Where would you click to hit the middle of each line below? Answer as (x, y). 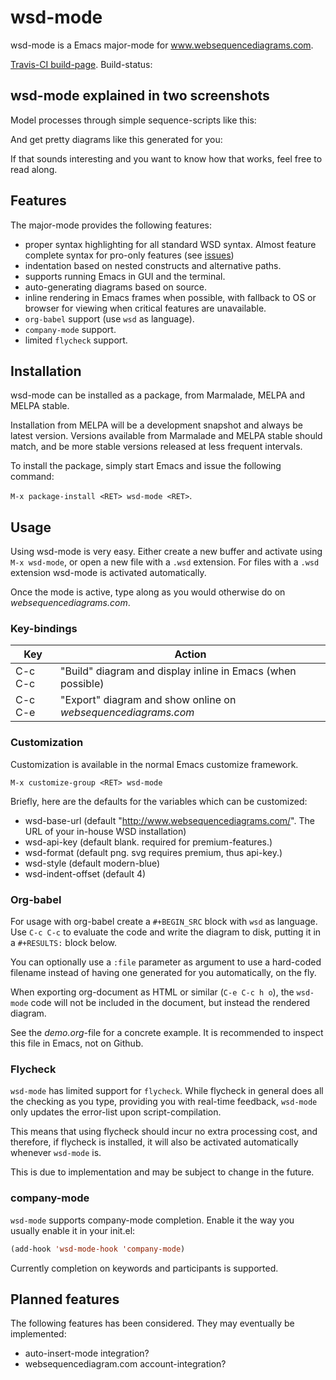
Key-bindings (44, 629)
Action (190, 654)
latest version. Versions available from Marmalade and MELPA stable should (166, 436)
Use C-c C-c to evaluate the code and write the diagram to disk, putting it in (166, 932)
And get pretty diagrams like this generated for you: (116, 139)
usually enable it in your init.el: (73, 1230)
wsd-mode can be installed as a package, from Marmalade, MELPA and (157, 395)
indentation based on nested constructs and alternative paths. (153, 265)
